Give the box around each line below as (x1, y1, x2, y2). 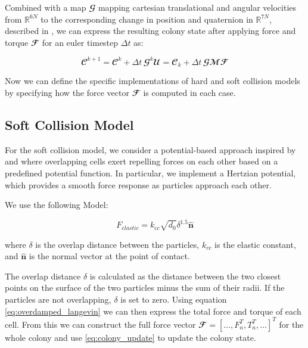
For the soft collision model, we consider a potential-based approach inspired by (5, 143, 296, 156)
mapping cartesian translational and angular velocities (98, 1, 297, 13)
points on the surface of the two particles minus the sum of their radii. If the (5, 281, 285, 294)
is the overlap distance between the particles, (35, 238, 200, 250)
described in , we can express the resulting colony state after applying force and (5, 24, 296, 37)
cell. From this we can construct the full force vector (5, 318, 196, 330)
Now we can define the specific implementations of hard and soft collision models (5, 74, 300, 87)
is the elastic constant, (214, 238, 296, 250)
